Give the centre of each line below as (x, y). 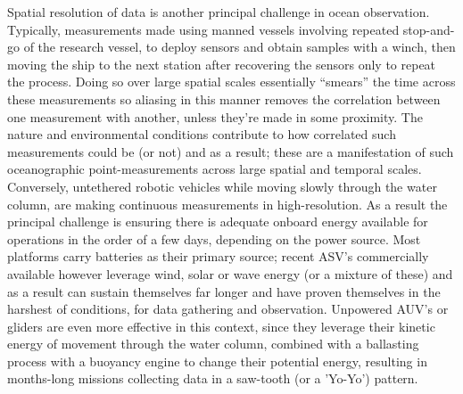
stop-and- (429, 29)
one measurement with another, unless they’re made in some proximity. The (215, 116)
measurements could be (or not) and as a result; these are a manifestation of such (231, 151)
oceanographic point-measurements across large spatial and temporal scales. (215, 169)
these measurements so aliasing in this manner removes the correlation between (224, 98)
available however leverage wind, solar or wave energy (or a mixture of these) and (230, 273)
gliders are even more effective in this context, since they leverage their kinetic (221, 326)
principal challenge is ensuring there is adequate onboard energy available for (218, 222)
